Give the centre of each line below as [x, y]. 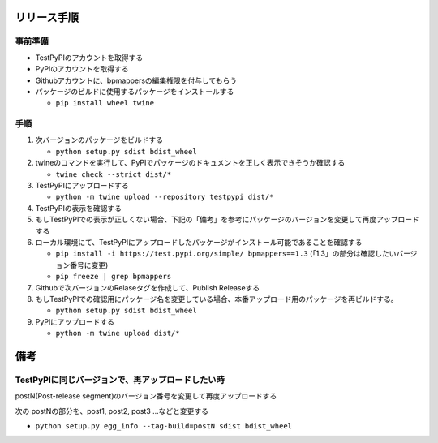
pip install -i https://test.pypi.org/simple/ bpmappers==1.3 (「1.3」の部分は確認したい [226, 254]
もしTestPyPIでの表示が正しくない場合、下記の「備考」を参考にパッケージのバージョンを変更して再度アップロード [227, 220]
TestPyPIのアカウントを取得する [89, 58]
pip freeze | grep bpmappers [114, 277]
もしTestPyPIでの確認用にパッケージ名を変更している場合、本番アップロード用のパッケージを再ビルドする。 [217, 299]
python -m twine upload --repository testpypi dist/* [165, 197]
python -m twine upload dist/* [118, 333]
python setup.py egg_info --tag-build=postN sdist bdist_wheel [163, 426]
